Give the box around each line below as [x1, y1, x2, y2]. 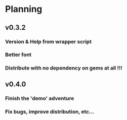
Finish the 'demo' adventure [5, 95, 74, 102]
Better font [5, 51, 32, 58]
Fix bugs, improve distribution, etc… [5, 108, 94, 115]
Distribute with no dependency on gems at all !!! [5, 64, 123, 71]
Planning [5, 3, 42, 15]
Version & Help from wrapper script [5, 38, 92, 45]
